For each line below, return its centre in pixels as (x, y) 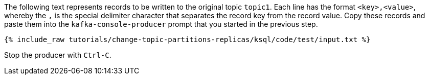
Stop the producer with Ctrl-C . (58, 55)
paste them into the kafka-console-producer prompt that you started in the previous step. (161, 24)
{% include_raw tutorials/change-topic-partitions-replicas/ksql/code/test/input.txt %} (187, 39)
